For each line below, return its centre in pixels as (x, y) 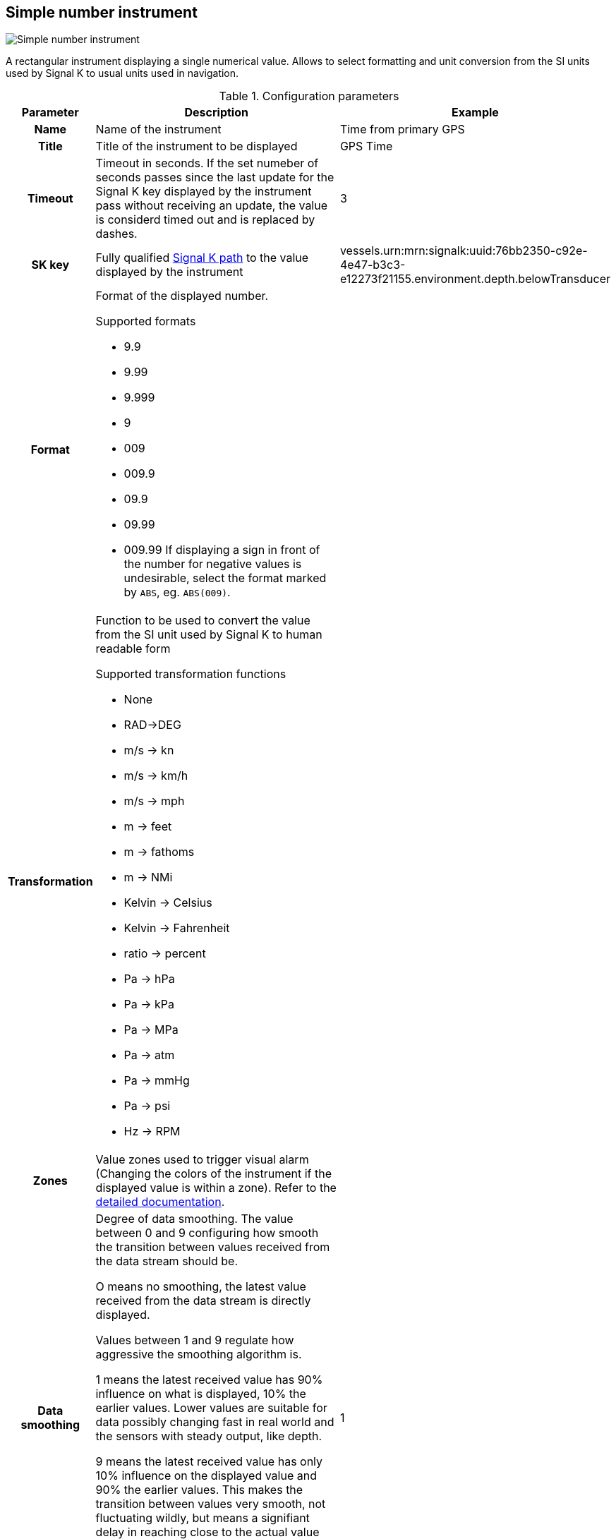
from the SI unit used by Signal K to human (209, 635)
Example (475, 113)
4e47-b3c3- (373, 265)
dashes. (116, 234)
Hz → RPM (152, 1131)
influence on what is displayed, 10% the (201, 1394)
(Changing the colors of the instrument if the (214, 1174)
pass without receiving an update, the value (212, 206)
